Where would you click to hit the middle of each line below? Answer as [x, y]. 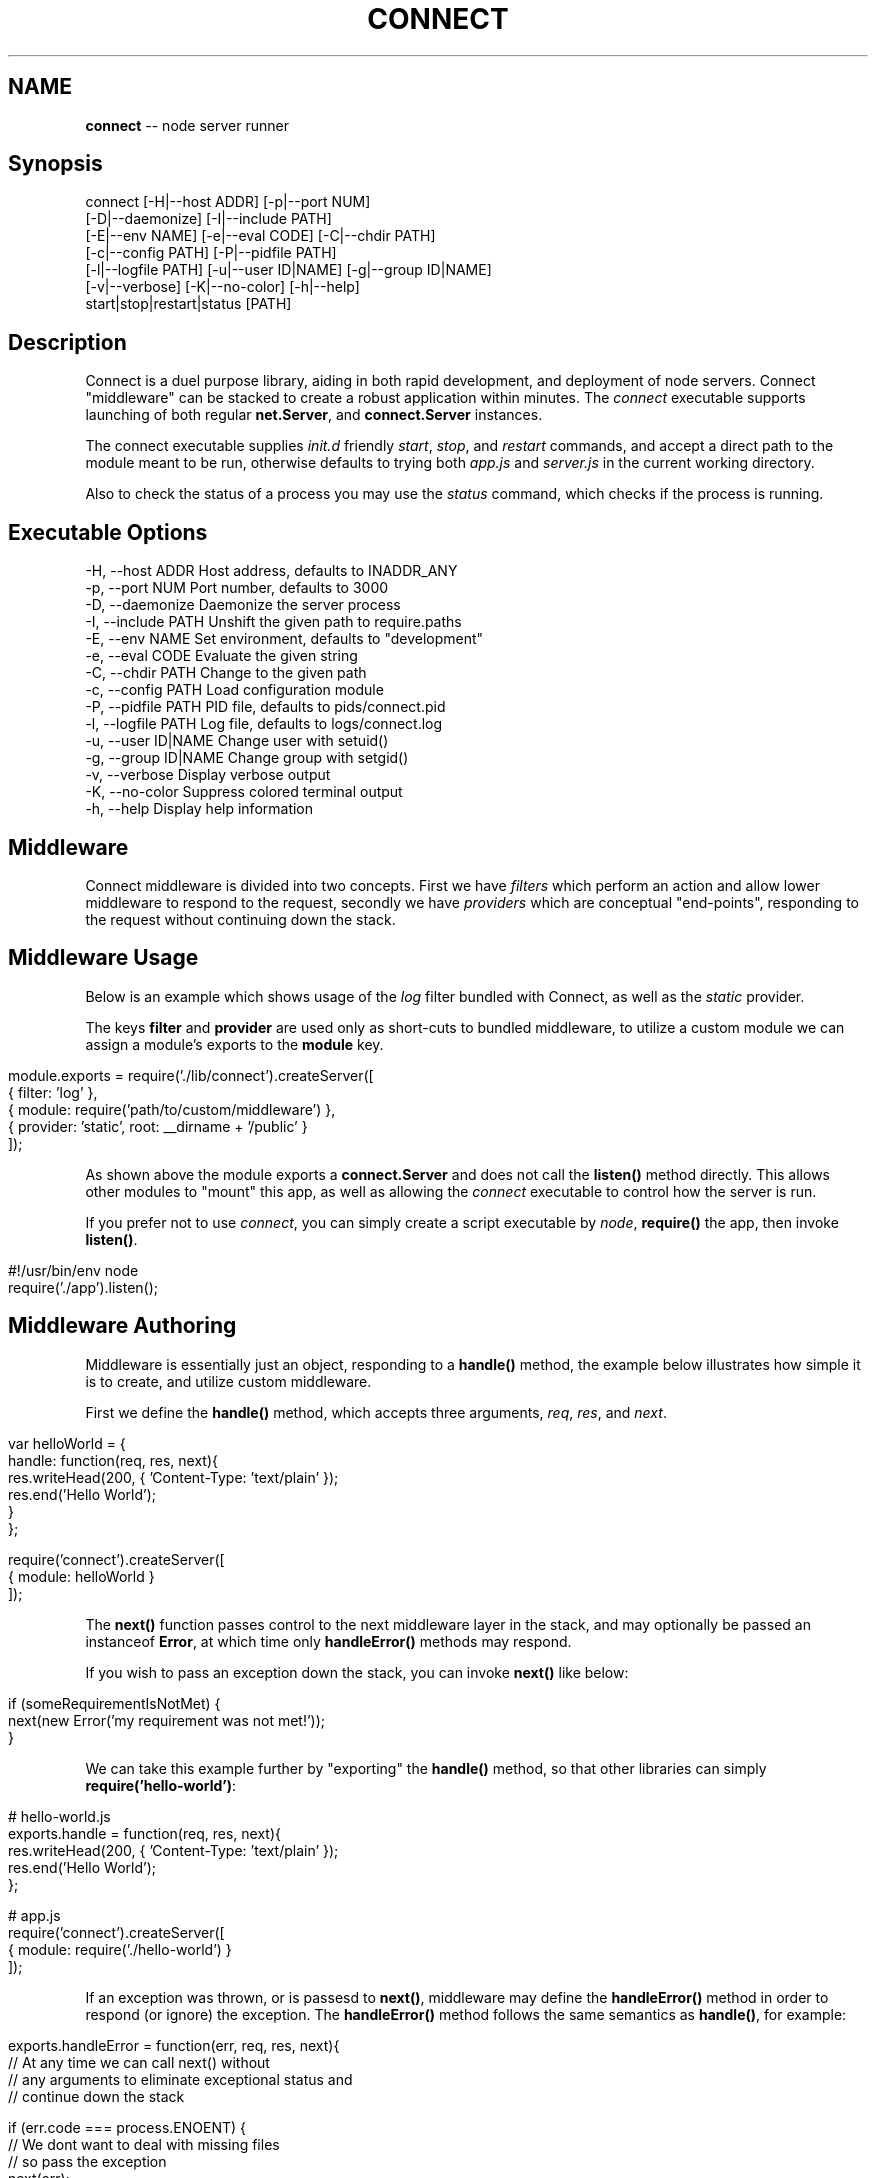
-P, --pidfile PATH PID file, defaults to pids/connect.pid [265, 707]
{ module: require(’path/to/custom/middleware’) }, [172, 1109]
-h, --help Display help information [199, 809]
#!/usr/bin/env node [73, 1270]
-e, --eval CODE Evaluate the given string [221, 656]
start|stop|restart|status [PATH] [188, 304]
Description [67, 342]
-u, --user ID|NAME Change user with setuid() [237, 741]
